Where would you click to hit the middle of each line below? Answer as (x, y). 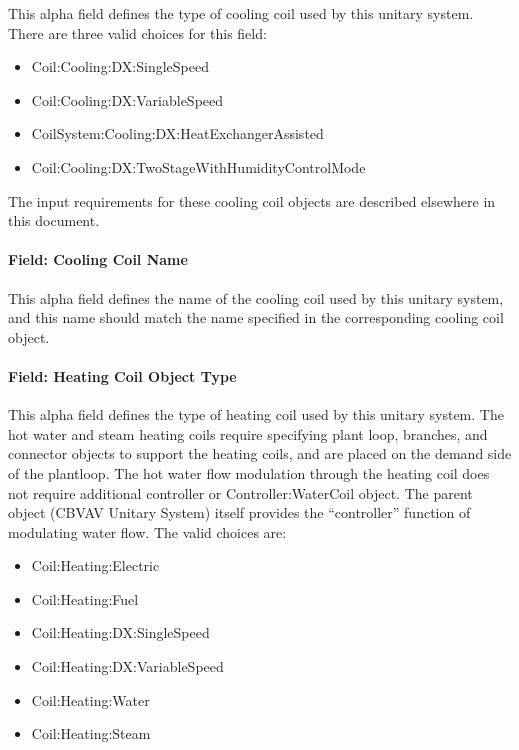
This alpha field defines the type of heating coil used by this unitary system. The (256, 414)
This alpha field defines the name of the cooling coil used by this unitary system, (256, 297)
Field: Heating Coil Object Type (122, 375)
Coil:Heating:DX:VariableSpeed (127, 666)
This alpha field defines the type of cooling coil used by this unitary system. (241, 13)
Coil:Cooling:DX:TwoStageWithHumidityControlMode (198, 166)
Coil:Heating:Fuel (85, 598)
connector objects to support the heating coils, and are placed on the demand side (260, 453)
